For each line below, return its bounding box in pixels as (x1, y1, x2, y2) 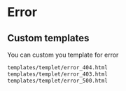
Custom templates (7, 32, 90, 44)
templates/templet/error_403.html (7, 71, 108, 78)
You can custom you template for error (7, 50, 119, 59)
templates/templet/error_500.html (7, 77, 108, 84)
